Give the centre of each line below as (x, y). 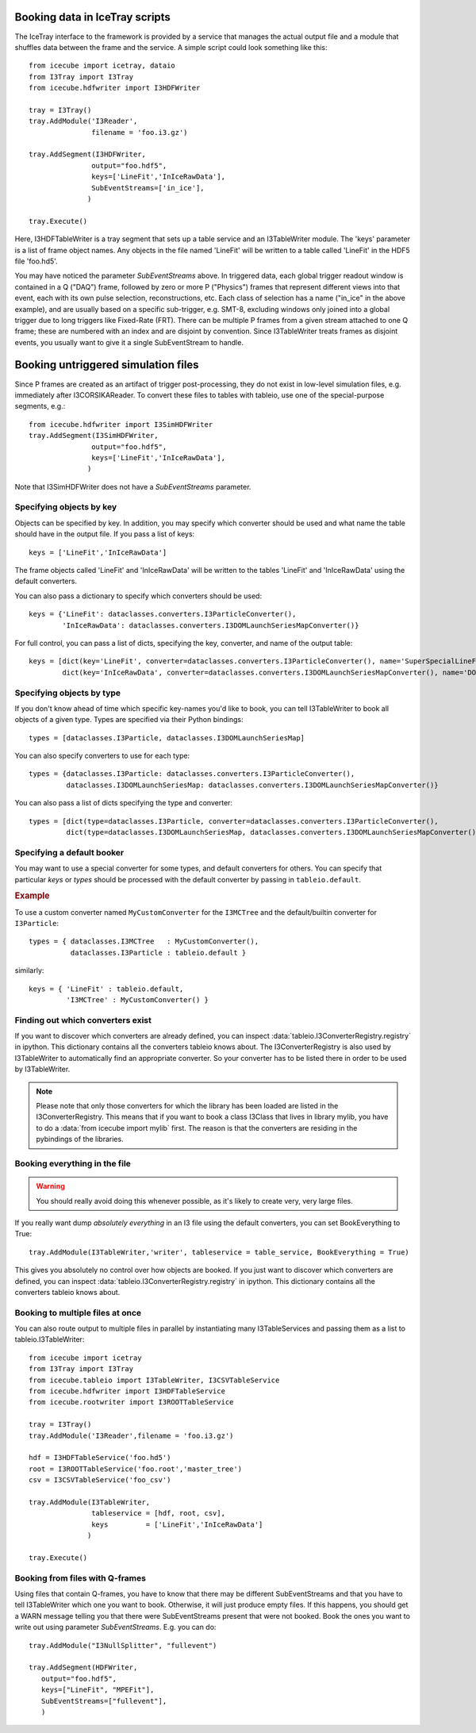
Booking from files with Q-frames (81, 1577)
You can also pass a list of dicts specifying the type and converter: (124, 803)
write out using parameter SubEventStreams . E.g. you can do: (115, 1627)
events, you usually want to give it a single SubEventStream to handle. (129, 342)
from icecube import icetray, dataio (102, 66)
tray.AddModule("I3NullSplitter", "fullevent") (123, 1645)
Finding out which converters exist (83, 1020)
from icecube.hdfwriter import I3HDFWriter (115, 88)
